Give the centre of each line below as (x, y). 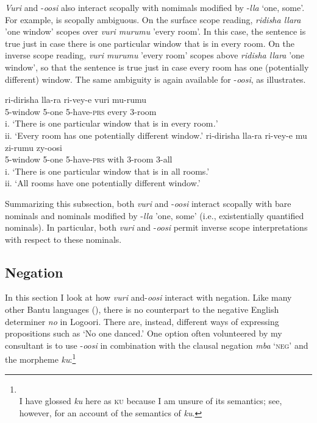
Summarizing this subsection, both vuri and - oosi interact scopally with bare (148, 203)
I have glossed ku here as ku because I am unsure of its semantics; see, (151, 401)
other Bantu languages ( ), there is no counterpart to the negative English (142, 309)
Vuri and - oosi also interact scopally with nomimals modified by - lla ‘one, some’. (155, 7)
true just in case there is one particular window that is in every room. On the (150, 43)
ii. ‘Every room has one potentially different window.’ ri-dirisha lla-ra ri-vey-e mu (156, 135)
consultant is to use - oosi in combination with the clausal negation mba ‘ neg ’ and (157, 345)
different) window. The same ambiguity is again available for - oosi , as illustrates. (155, 79)
